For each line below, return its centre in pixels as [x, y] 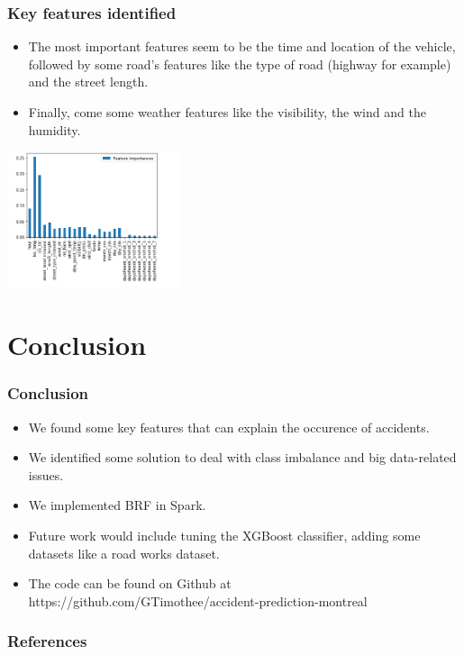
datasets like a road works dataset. [124, 553]
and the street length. [88, 82]
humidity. [55, 129]
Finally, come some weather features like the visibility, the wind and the [227, 112]
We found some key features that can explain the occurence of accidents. [229, 427]
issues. [46, 474]
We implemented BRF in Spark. [117, 505]
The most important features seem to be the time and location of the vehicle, [242, 46]
